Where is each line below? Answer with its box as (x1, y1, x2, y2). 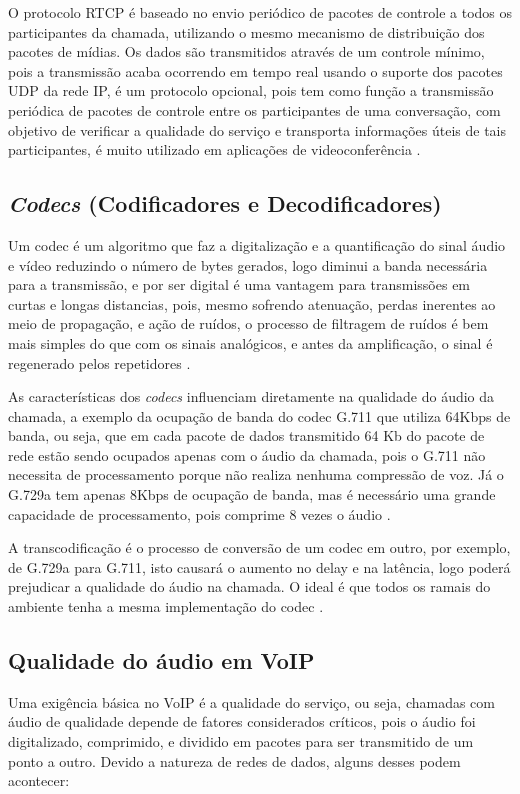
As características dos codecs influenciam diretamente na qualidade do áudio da (8, 386, 495, 407)
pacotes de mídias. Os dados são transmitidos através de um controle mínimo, (8, 41, 485, 62)
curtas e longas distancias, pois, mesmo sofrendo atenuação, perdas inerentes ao (8, 293, 496, 314)
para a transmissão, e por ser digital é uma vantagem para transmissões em (8, 274, 471, 295)
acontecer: (8, 770, 70, 791)
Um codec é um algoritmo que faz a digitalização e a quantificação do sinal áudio (8, 234, 506, 255)
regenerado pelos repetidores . (8, 352, 191, 373)
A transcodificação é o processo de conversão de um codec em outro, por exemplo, (8, 537, 511, 558)
